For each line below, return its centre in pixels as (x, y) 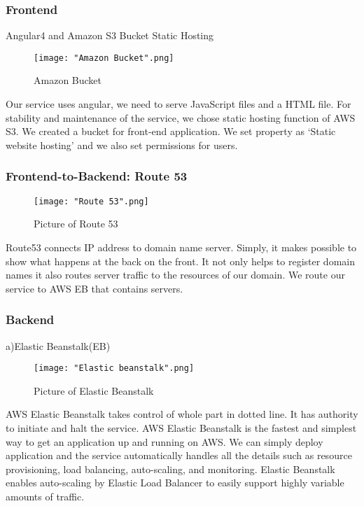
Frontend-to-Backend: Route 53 (97, 176)
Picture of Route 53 (76, 224)
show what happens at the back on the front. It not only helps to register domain (180, 261)
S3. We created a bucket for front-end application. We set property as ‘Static (171, 131)
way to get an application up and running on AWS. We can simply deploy (164, 441)
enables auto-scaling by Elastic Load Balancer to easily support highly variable (175, 483)
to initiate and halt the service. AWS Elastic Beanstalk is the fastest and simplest (181, 427)
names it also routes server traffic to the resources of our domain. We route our (175, 275)
